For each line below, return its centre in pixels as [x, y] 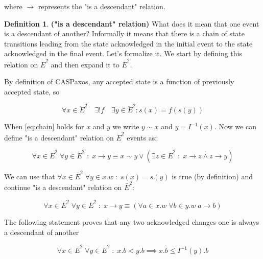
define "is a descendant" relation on [59, 137]
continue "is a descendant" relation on [63, 187]
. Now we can [235, 126]
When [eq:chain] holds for [44, 126]
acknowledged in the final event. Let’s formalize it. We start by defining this [123, 53]
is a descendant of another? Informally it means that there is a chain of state [125, 33]
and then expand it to [85, 64]
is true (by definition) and [212, 176]
